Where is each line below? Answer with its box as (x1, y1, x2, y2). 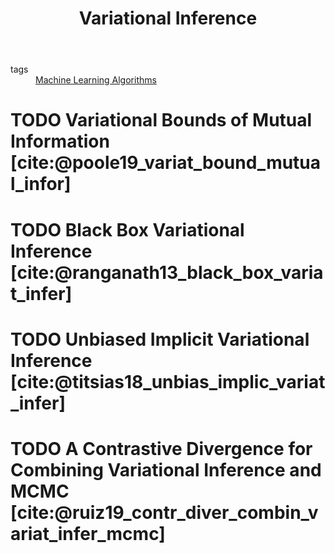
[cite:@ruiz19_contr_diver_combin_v (10, 501, 319, 524)
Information (10, 130, 110, 153)
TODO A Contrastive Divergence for (10, 437, 313, 460)
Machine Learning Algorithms (35, 74, 157, 86)
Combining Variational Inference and (10, 458, 322, 481)
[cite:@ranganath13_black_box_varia (10, 261, 324, 284)
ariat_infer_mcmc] (10, 522, 166, 545)
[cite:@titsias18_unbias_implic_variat (10, 370, 326, 393)
